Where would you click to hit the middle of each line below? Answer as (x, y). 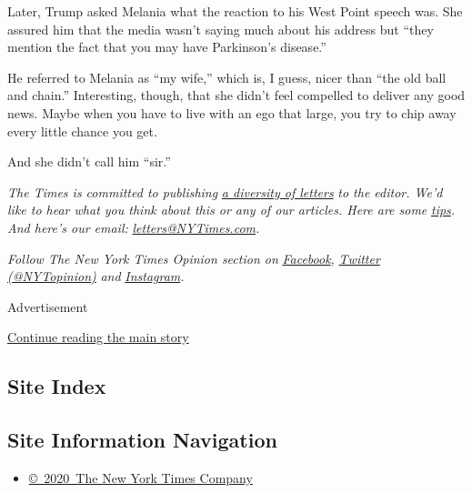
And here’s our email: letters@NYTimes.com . (134, 227)
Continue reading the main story (98, 337)
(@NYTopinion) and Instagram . (96, 276)
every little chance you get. (82, 131)
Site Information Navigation (142, 440)
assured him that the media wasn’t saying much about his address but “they (221, 29)
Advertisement (48, 306)
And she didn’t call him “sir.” (89, 161)
